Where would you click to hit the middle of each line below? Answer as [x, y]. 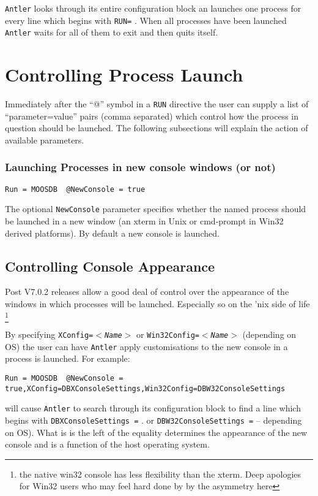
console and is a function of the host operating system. [107, 444]
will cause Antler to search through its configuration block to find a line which [153, 408]
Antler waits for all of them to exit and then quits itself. [112, 32]
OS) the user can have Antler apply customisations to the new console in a [146, 346]
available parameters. [45, 139]
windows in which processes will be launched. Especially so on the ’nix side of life [157, 304]
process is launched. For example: [68, 358]
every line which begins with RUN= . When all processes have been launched [146, 20]
